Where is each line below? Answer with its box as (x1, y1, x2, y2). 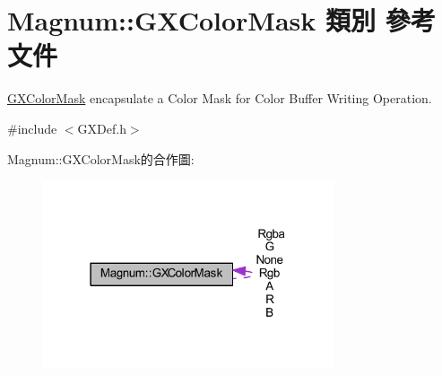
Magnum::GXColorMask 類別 (7, 2, 376, 39)
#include (7, 118, 57, 137)
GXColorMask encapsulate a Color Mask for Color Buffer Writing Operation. (7, 89, 432, 108)
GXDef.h (77, 118, 126, 137)
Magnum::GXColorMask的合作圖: (7, 149, 195, 168)
